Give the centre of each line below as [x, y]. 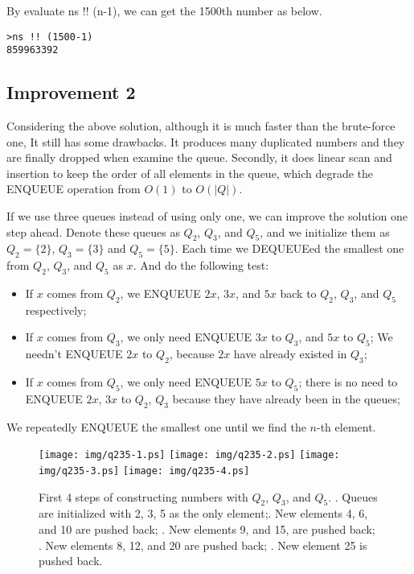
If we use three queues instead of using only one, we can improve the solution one [207, 216]
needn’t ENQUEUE [74, 354]
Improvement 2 [71, 92]
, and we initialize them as [325, 231]
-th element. [346, 426]
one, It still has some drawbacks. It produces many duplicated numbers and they [206, 141]
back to [298, 293]
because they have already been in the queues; [286, 398]
